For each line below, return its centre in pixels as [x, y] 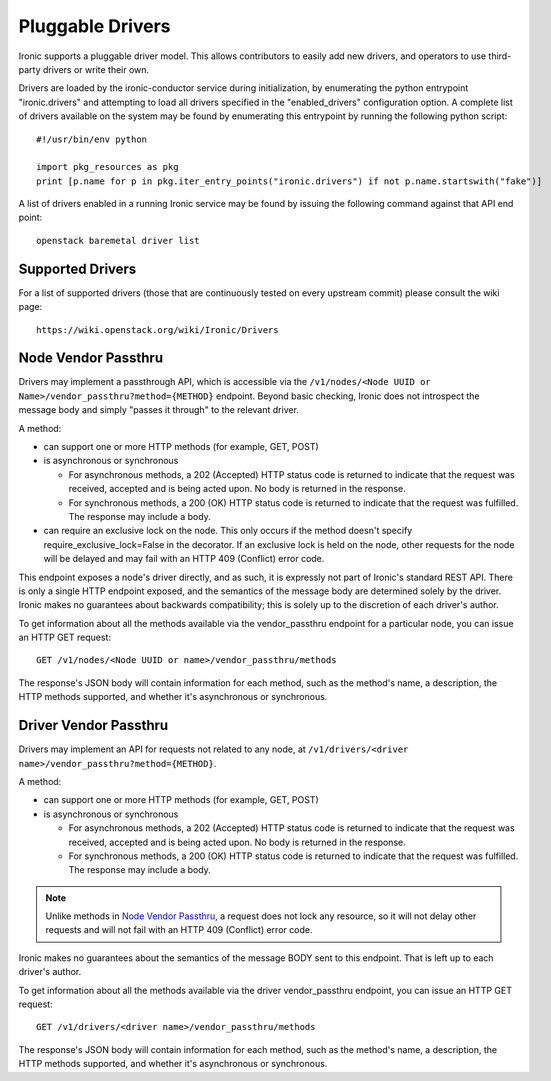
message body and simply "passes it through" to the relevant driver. [159, 410]
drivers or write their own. [96, 69]
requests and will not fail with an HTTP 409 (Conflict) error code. [179, 930]
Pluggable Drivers [94, 26]
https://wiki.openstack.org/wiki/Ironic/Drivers [157, 329]
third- [500, 56]
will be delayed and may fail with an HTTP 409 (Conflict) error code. [184, 559]
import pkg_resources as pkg [107, 167]
